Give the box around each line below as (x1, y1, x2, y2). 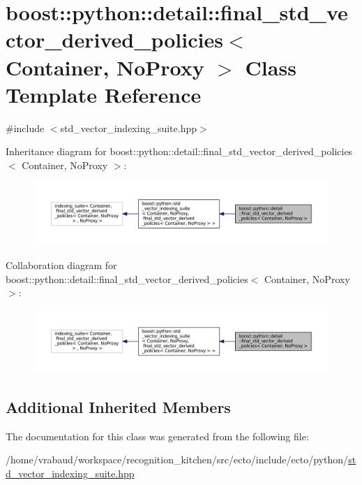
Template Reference (6, 80, 202, 108)
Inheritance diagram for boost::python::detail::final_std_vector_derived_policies (6, 144, 353, 159)
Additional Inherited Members (6, 396, 231, 418)
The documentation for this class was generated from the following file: (6, 428, 309, 443)
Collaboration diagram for (6, 258, 117, 273)
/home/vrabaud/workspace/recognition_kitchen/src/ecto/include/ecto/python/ (6, 452, 349, 467)
